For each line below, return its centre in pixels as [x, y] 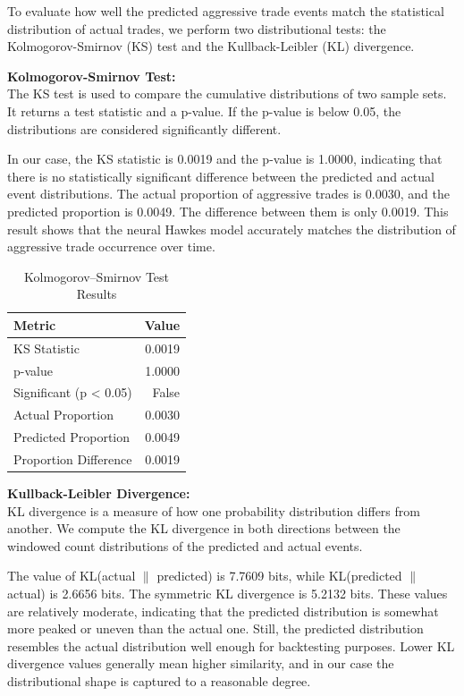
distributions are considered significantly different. [144, 128]
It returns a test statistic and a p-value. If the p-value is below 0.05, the [204, 110]
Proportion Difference [73, 458]
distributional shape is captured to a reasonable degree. [159, 681]
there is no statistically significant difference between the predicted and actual [221, 176]
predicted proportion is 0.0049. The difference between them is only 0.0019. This [228, 211]
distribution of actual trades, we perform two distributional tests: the [197, 28]
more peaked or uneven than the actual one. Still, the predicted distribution [215, 628]
